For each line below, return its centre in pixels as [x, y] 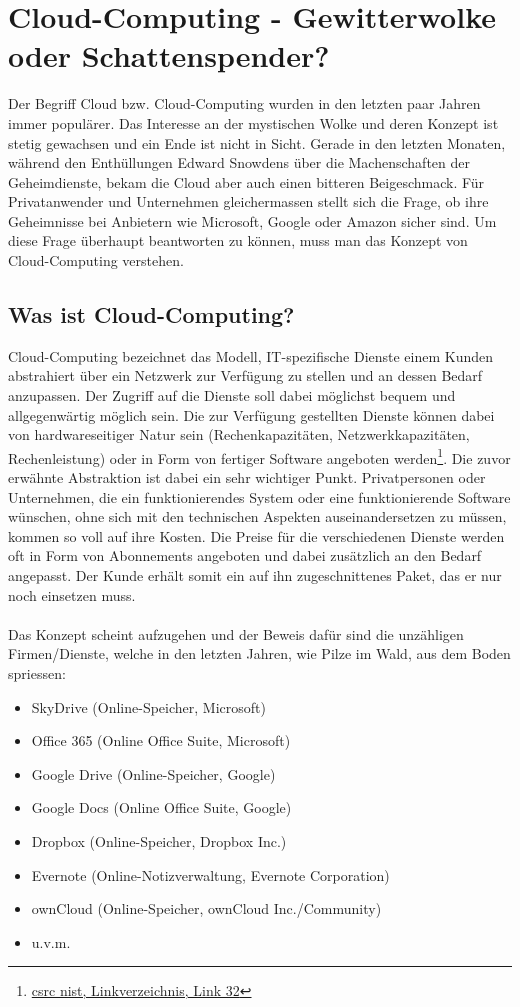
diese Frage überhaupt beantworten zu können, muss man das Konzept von [238, 240]
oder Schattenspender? [169, 55]
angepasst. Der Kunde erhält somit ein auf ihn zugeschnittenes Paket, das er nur [255, 575]
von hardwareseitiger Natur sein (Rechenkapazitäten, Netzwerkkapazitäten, [239, 434]
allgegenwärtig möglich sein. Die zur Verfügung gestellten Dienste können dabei [251, 414]
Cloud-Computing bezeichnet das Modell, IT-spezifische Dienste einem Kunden [251, 355]
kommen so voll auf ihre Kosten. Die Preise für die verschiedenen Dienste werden [256, 535]
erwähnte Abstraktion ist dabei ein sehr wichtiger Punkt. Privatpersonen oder [247, 477]
